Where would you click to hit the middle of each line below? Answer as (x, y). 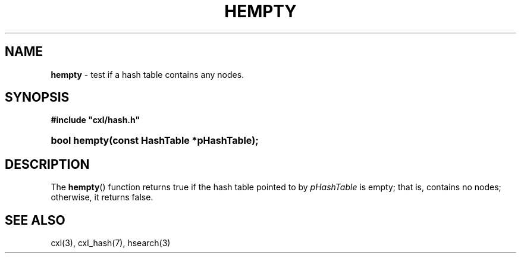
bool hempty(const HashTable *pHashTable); (155, 141)
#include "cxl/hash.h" (95, 120)
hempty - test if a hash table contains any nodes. (147, 74)
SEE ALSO (35, 220)
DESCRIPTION (47, 164)
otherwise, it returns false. (102, 197)
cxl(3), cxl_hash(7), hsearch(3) (111, 243)
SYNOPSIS (37, 97)
